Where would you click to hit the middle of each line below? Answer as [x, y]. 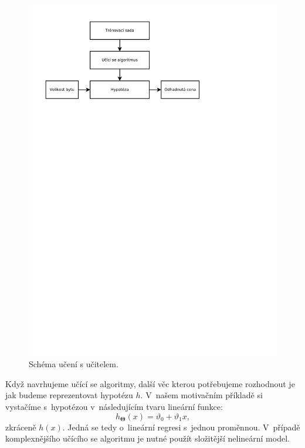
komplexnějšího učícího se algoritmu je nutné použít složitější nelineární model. [148, 438]
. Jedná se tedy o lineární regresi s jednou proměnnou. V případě [181, 427]
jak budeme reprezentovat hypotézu [69, 395]
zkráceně [21, 427]
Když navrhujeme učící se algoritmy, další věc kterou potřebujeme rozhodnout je [150, 383]
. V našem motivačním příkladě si [201, 395]
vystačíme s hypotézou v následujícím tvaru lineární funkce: [114, 407]
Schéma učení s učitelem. [74, 364]
